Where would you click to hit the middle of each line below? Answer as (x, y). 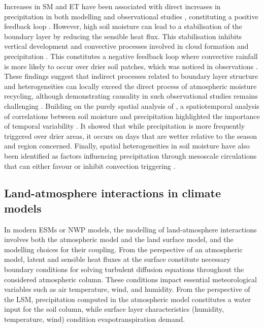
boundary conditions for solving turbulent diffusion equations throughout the (124, 269)
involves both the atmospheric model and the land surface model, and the (119, 239)
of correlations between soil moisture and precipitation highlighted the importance (132, 116)
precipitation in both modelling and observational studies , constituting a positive (131, 16)
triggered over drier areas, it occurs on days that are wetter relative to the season (131, 136)
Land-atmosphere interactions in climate (113, 193)
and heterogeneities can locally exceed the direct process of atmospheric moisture (130, 86)
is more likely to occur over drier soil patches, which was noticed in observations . (131, 66)
